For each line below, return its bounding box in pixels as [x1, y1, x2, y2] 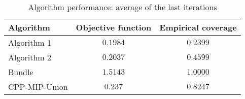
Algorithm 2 [8, 51, 51, 63]
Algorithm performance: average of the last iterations [28, 1, 217, 13]
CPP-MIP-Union [8, 81, 68, 92]
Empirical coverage [159, 21, 237, 33]
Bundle [8, 66, 33, 78]
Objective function [76, 21, 152, 33]
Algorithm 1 [8, 37, 51, 48]
